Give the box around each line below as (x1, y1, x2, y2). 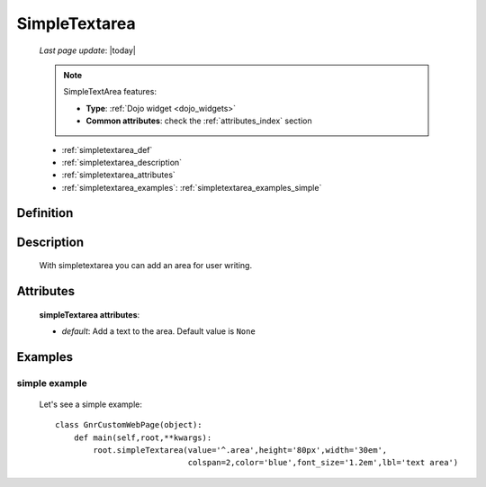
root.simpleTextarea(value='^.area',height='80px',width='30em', (93, 446, 388, 455)
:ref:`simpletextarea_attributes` (61, 169, 175, 180)
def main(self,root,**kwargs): (73, 432, 212, 443)
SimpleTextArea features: (63, 86, 157, 97)
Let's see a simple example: (39, 399, 143, 410)
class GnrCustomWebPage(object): (55, 419, 202, 430)
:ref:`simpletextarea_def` (61, 144, 153, 155)
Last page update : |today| (39, 45, 137, 56)
